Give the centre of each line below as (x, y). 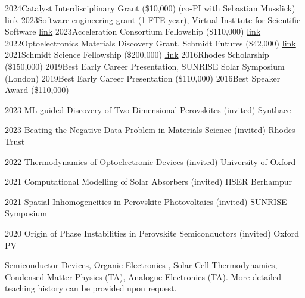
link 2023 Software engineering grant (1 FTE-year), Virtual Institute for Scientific (153, 19)
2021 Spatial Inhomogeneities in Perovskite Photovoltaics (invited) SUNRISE (146, 201)
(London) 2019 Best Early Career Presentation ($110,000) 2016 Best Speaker (143, 78)
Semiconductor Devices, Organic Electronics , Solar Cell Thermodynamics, (141, 265)
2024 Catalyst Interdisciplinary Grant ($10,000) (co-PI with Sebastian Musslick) (150, 8)
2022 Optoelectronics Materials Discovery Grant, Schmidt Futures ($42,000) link (150, 43)
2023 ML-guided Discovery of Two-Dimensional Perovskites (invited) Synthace (148, 109)
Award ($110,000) (37, 90)
